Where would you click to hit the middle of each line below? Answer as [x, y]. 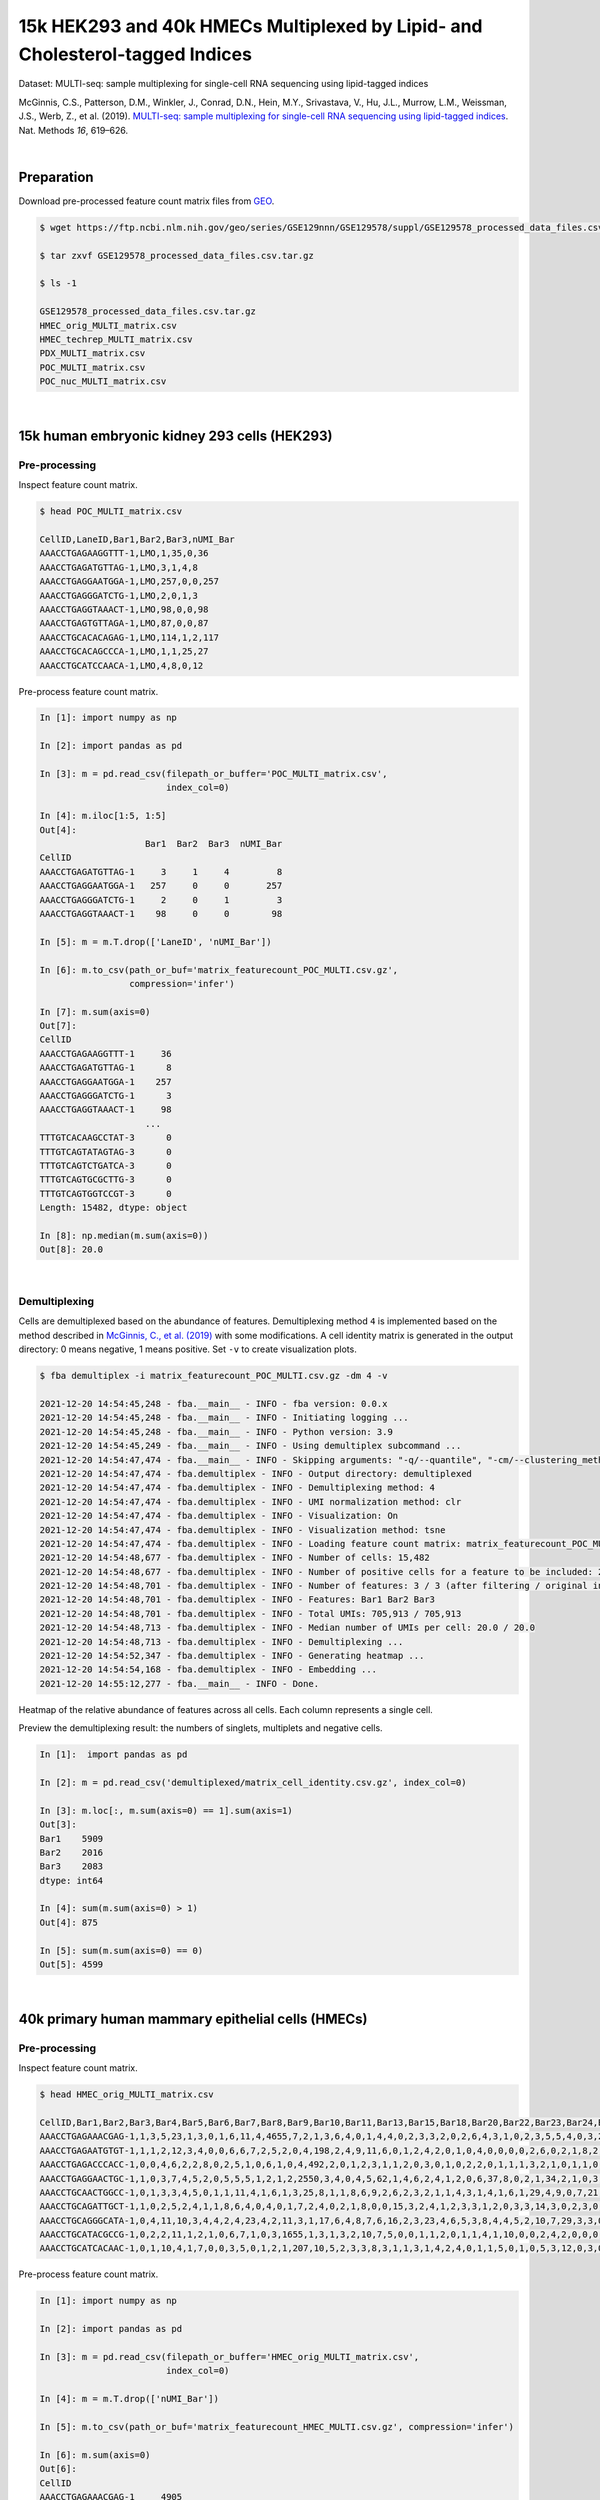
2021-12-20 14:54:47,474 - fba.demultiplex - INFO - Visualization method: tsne [242, 1529]
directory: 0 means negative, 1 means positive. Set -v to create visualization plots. [187, 1349]
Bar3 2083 [71, 1866]
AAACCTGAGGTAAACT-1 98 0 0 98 [161, 913]
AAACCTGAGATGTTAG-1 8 [105, 1068]
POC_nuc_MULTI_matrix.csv [103, 381]
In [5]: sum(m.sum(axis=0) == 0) [121, 1950]
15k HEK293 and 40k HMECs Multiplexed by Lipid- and [251, 26]
